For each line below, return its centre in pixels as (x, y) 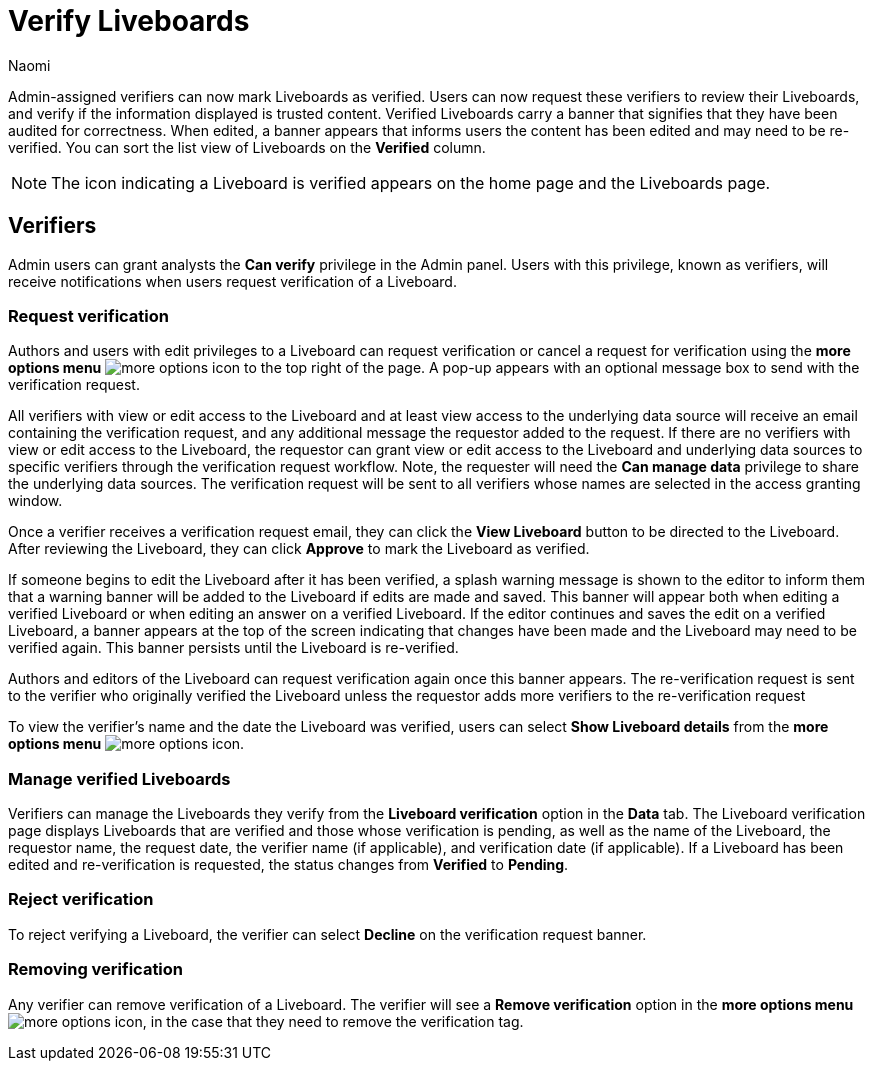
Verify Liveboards (129, 21)
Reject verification (81, 899)
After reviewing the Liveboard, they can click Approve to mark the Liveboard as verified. (299, 549)
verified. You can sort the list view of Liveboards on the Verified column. (247, 147)
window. (35, 501)
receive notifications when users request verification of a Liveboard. (232, 281)
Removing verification (96, 969)
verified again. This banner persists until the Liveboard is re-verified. (233, 648)
